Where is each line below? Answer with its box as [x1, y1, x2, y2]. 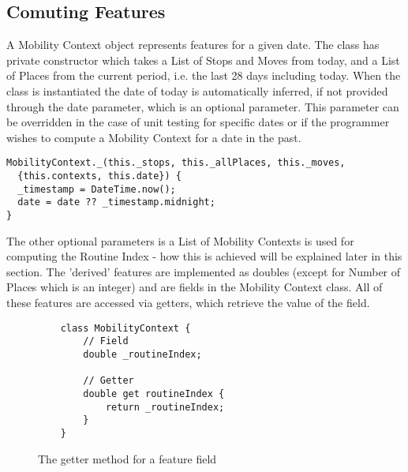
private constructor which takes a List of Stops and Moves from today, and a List [6, 51, 400, 68]
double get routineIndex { [83, 388, 225, 399]
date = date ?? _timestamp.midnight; [17, 197, 215, 208]
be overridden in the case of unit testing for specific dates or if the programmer [6, 114, 390, 130]
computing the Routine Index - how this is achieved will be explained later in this [6, 248, 402, 264]
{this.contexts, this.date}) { [17, 170, 182, 182]
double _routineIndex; [83, 348, 202, 360]
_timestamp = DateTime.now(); [17, 183, 176, 195]
